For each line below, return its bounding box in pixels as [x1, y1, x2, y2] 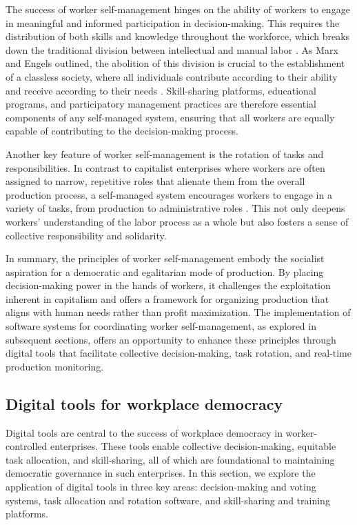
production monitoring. [6, 359, 104, 373]
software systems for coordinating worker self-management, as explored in [6, 319, 316, 333]
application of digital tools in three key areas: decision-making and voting [6, 479, 316, 494]
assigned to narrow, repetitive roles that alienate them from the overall [6, 174, 305, 188]
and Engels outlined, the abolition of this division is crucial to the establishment [6, 56, 345, 70]
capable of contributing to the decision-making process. [6, 123, 238, 138]
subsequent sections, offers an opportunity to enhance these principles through [6, 332, 336, 346]
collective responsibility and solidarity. [6, 228, 167, 242]
